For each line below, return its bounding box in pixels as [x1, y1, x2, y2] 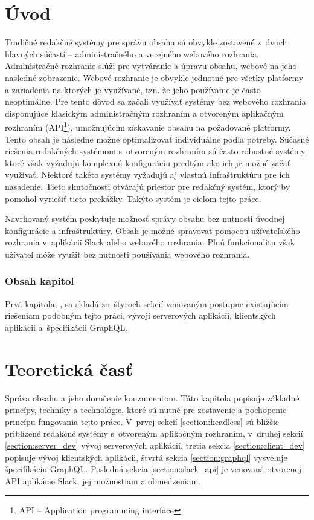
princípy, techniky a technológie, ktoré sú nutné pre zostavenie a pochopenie [5, 403, 287, 416]
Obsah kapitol [5, 273, 74, 288]
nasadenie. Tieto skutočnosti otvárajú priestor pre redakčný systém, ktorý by [5, 180, 290, 192]
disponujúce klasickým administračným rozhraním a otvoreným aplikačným [5, 106, 284, 119]
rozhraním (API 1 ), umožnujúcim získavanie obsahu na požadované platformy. [5, 119, 291, 133]
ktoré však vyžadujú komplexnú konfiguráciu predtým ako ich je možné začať [5, 156, 291, 169]
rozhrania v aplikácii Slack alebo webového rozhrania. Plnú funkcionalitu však [5, 236, 295, 249]
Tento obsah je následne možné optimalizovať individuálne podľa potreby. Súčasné [5, 132, 309, 145]
